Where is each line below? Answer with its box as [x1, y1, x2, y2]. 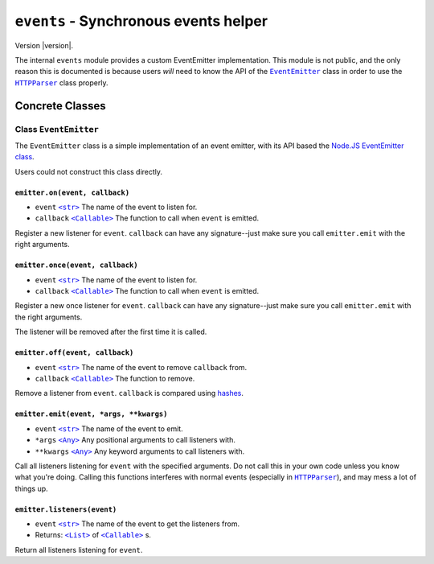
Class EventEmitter [14, 123, 100, 134]
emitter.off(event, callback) [14, 348, 134, 357]
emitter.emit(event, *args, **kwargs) [14, 410, 168, 418]
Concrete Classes [14, 99, 106, 113]
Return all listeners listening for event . [14, 545, 143, 554]
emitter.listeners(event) [14, 504, 117, 514]
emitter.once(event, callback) [14, 261, 138, 270]
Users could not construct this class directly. [14, 167, 163, 176]
